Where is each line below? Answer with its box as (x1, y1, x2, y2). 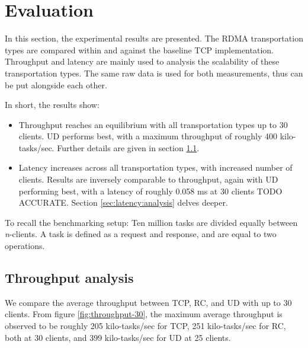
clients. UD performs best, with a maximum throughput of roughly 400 (18, 130, 277, 142)
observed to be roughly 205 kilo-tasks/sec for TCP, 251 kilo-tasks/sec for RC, (5, 320, 286, 332)
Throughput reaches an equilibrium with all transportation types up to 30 (18, 118, 288, 130)
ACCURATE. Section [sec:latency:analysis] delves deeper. (18, 196, 228, 209)
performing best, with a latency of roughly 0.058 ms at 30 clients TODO (18, 184, 283, 197)
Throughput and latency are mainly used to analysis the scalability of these (5, 55, 280, 68)
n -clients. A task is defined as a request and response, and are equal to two (5, 228, 277, 240)
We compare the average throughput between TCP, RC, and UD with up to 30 (5, 296, 292, 308)
